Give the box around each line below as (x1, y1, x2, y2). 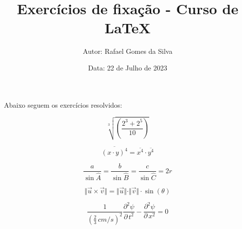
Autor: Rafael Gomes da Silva (82, 46, 173, 56)
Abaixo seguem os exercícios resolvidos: (4, 99, 122, 110)
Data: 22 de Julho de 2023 (88, 62, 167, 72)
